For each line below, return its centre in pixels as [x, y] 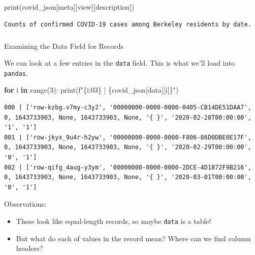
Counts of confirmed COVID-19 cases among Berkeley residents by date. [128, 24]
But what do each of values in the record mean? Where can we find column [133, 238]
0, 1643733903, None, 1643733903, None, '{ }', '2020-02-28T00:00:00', [128, 117]
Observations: [25, 204]
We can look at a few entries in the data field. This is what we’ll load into [120, 63]
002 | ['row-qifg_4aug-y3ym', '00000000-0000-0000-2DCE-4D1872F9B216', [128, 167]
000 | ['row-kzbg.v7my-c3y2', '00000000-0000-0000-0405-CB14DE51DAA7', [128, 108]
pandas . [16, 73]
